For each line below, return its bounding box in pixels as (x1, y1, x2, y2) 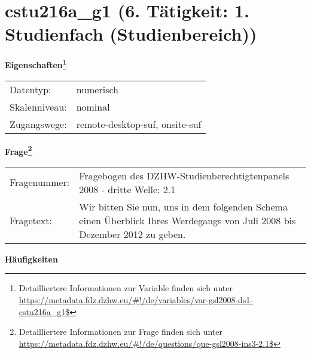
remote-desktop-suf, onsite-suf (76, 117, 202, 131)
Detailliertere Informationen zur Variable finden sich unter (19, 282, 233, 294)
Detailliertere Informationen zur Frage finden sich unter (19, 325, 223, 338)
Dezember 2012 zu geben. (79, 227, 186, 241)
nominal (76, 99, 110, 114)
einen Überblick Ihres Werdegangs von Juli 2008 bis (79, 213, 296, 227)
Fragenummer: (10, 175, 70, 190)
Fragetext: (10, 213, 52, 227)
